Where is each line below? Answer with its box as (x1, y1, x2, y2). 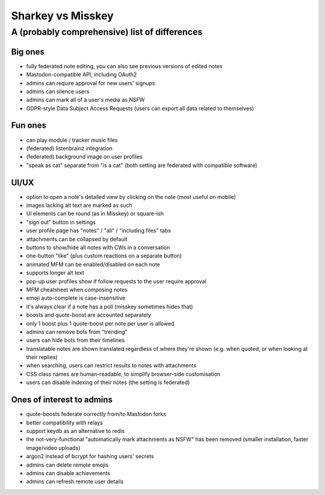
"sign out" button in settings (26, 218, 96, 225)
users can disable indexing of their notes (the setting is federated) (26, 379, 190, 386)
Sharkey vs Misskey (11, 9, 114, 22)
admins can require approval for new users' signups (26, 79, 156, 87)
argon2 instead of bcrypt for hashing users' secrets (26, 453, 154, 460)
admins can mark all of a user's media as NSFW (26, 96, 145, 104)
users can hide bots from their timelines (26, 336, 125, 344)
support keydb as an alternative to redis (26, 427, 125, 434)
